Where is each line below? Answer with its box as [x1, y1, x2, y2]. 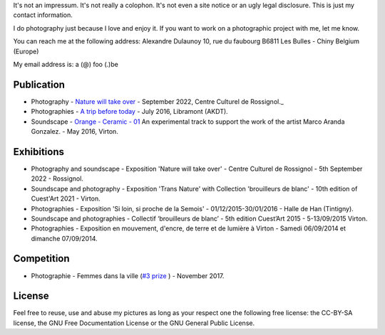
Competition [13, 252, 71, 265]
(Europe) [13, 47, 39, 55]
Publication [13, 78, 66, 90]
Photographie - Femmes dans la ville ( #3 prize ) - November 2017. [31, 271, 225, 280]
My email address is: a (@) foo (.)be [13, 60, 119, 68]
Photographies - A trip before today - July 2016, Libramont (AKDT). [31, 107, 228, 116]
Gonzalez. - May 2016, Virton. [31, 127, 119, 136]
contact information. [13, 11, 73, 19]
